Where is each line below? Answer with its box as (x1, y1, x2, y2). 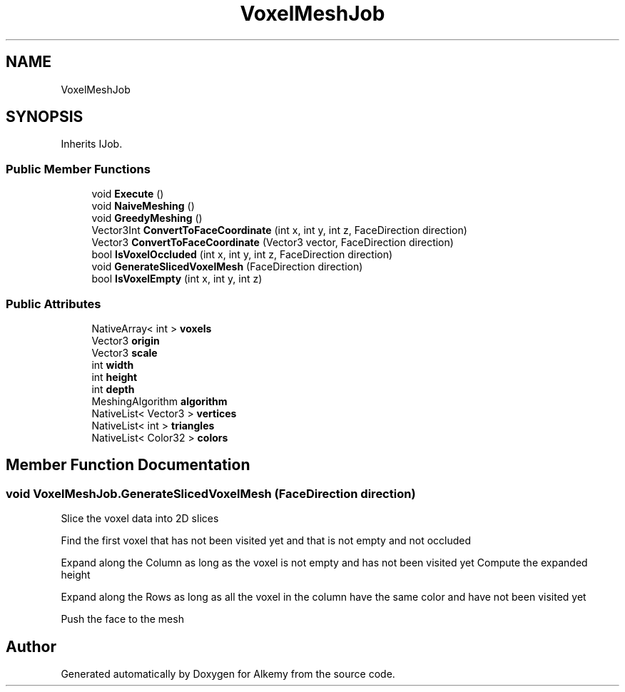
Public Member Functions (6, 161, 151, 176)
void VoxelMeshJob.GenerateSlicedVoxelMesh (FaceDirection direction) (6, 486, 416, 501)
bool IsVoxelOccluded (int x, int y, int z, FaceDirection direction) (91, 248, 393, 261)
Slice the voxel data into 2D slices (61, 512, 219, 525)
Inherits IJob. (61, 138, 123, 151)
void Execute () (91, 188, 164, 200)
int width (91, 358, 134, 371)
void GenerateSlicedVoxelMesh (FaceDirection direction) (91, 260, 363, 273)
